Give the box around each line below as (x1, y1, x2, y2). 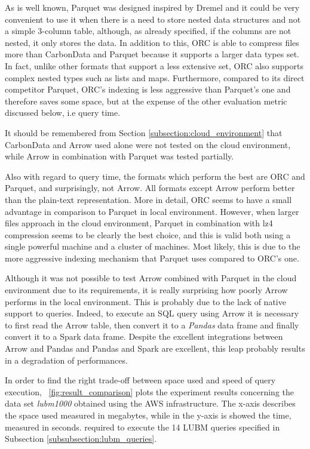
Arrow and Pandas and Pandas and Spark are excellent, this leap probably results (5, 342, 305, 355)
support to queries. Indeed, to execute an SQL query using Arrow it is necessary (5, 307, 299, 319)
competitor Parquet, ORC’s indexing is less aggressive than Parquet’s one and (5, 83, 291, 96)
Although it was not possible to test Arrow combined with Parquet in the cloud (5, 272, 297, 284)
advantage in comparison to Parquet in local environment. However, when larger (5, 205, 299, 217)
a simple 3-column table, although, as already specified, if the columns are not (5, 24, 291, 37)
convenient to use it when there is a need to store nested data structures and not (5, 13, 301, 25)
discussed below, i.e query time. (5, 106, 121, 119)
